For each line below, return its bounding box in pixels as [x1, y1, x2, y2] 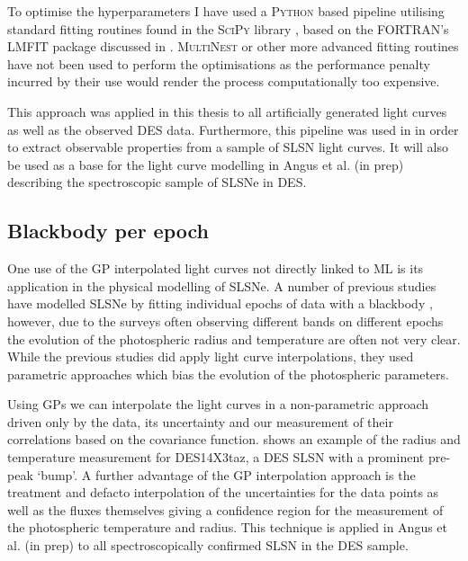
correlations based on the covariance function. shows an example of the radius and [7, 430, 461, 449]
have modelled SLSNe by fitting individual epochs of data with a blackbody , [7, 294, 433, 313]
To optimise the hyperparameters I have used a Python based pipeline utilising [7, 2, 445, 20]
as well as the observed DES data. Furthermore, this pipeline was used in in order [7, 120, 459, 138]
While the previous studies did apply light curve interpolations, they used [7, 347, 414, 366]
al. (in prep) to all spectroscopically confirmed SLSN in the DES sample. [7, 536, 409, 555]
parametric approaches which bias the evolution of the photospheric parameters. [7, 364, 449, 383]
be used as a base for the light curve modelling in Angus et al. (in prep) [7, 155, 404, 174]
